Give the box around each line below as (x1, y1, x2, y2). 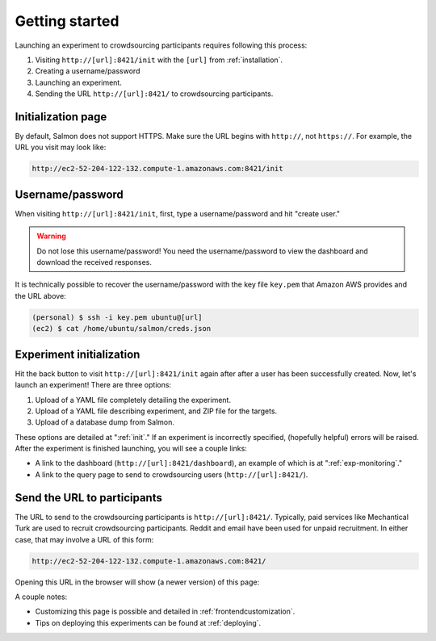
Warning (36, 231, 66, 241)
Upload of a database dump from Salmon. (35, 417, 175, 427)
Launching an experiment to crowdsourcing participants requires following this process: (15, 40, 308, 50)
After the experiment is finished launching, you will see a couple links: (15, 444, 248, 454)
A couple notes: (15, 592, 68, 601)
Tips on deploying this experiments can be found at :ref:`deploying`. (35, 618, 262, 627)
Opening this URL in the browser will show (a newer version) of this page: (15, 577, 260, 587)
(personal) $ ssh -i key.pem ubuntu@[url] (31, 312, 203, 322)
